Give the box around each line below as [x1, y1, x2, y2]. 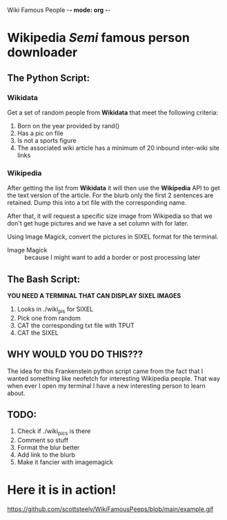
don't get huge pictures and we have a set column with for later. [7, 219, 189, 228]
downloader [7, 45, 78, 61]
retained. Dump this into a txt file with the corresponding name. [7, 199, 187, 207]
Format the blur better [17, 443, 80, 452]
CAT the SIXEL [17, 328, 59, 337]
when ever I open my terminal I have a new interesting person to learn [7, 381, 206, 390]
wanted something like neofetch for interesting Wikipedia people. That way [7, 374, 221, 382]
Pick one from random [17, 314, 81, 322]
